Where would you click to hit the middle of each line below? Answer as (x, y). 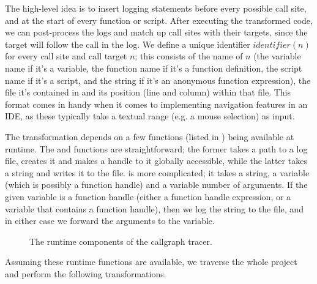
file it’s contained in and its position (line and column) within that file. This (148, 92)
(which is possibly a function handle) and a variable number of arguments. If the (156, 185)
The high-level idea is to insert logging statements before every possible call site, (156, 8)
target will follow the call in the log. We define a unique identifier (128, 44)
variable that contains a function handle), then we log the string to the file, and (154, 208)
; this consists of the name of (189, 56)
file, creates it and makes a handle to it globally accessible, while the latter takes (156, 161)
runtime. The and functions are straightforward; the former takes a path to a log (156, 148)
